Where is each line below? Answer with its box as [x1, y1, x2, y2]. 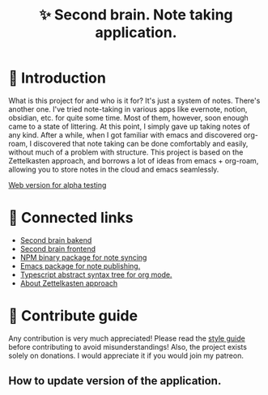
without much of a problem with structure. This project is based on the [8, 147, 244, 157]
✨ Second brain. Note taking [39, 6, 233, 24]
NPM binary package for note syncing [19, 253, 147, 262]
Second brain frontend [19, 244, 96, 253]
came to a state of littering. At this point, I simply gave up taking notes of [8, 121, 250, 131]
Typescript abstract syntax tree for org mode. [19, 270, 172, 279]
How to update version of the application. [8, 374, 222, 388]
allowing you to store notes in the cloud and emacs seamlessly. [8, 164, 219, 174]
